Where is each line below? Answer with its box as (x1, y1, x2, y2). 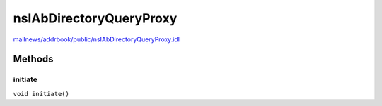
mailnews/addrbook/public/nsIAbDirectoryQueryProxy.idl (13, 35, 180, 44)
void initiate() (13, 90, 70, 98)
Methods (13, 53, 54, 65)
